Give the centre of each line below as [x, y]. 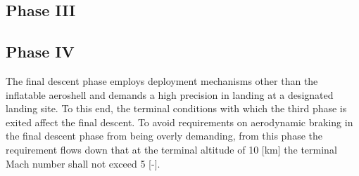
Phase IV [40, 52]
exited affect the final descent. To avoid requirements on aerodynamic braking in [179, 122]
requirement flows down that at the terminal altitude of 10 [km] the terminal [171, 149]
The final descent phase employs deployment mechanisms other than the [162, 80]
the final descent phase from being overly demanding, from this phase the [164, 136]
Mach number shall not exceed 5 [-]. [83, 163]
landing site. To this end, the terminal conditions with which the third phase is [176, 108]
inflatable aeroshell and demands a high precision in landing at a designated [170, 94]
